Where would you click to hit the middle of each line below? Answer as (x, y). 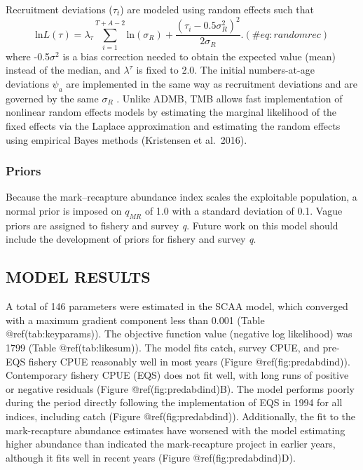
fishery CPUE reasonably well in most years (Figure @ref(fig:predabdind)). (189, 361)
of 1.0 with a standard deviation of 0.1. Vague (244, 211)
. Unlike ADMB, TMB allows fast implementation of (230, 98)
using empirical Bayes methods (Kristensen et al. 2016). (126, 139)
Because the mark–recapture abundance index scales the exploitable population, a (181, 197)
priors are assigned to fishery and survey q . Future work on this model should (172, 225)
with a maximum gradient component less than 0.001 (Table (135, 320)
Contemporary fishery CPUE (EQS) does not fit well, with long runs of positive (177, 375)
